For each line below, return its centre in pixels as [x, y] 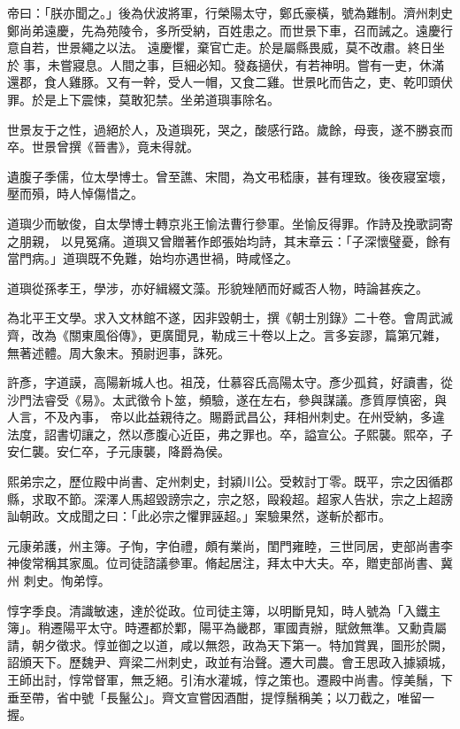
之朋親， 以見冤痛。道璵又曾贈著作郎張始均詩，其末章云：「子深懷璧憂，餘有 [229, 240]
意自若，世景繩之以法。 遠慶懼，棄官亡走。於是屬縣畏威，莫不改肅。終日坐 [226, 47]
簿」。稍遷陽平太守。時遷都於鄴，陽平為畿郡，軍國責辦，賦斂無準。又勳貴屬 [227, 628]
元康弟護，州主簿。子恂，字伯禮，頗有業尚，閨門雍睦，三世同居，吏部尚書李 [230, 545]
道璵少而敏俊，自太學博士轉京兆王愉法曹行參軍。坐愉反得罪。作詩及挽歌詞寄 [230, 223]
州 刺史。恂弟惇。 [59, 581]
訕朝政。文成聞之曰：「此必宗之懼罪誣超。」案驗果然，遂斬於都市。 [199, 516]
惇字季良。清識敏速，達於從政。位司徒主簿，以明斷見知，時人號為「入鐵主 [224, 610]
